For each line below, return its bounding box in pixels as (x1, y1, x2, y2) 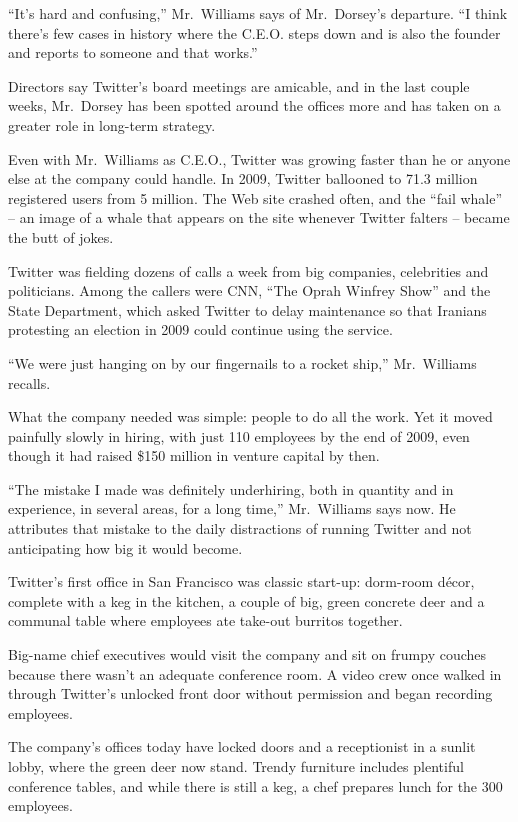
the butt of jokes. (8, 226, 114, 247)
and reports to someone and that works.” (8, 42, 258, 63)
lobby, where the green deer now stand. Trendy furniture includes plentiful (8, 756, 464, 776)
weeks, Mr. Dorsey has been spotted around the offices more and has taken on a (8, 95, 501, 116)
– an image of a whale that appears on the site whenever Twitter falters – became (8, 207, 510, 228)
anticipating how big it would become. (8, 537, 243, 558)
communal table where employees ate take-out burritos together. (8, 610, 403, 631)
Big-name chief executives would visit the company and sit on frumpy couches (8, 644, 487, 665)
